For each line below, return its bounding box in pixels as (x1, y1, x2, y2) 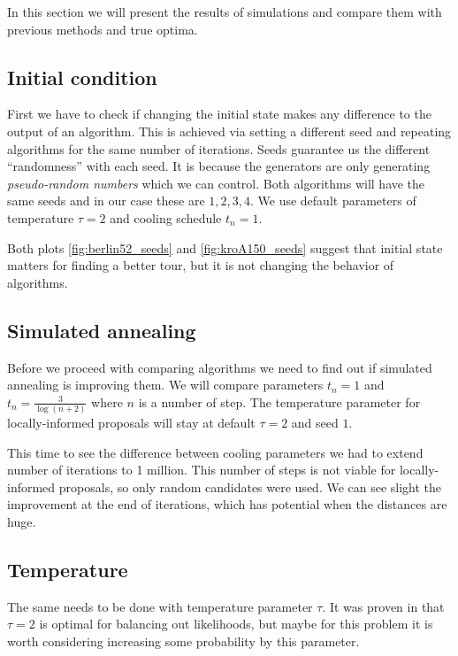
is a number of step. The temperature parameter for (138, 392, 421, 411)
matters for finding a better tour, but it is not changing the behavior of (7, 256, 394, 274)
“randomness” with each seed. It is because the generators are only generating (7, 157, 431, 175)
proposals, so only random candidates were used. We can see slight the (58, 477, 442, 496)
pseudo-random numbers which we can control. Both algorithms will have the (7, 174, 425, 192)
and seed (291, 413, 339, 432)
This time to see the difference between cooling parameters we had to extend (7, 443, 424, 461)
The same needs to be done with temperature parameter (7, 597, 313, 615)
